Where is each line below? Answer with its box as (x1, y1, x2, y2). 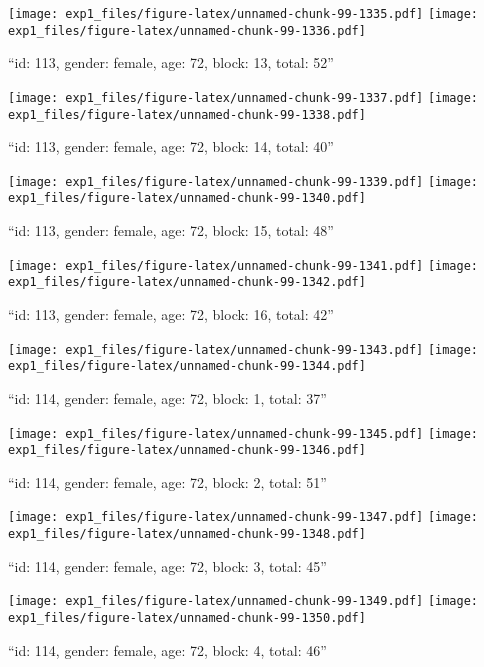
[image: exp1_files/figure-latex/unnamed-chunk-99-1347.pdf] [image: (8, 510, 479, 525)
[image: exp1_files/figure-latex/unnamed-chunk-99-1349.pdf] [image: (8, 594, 479, 609)
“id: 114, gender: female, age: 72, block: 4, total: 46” (8, 639, 327, 660)
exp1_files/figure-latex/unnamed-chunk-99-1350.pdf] (8, 611, 366, 625)
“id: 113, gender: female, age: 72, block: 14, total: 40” (8, 136, 334, 157)
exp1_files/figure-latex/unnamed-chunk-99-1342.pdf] (8, 275, 366, 290)
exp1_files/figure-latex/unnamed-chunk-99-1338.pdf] (8, 107, 366, 122)
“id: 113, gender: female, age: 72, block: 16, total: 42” (8, 304, 334, 325)
